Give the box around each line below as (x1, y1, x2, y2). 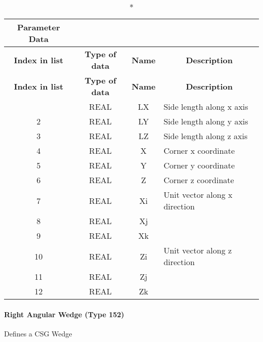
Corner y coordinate (163, 159, 235, 171)
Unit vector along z (163, 244, 232, 256)
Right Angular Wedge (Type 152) (4, 309, 124, 319)
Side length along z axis (163, 130, 248, 142)
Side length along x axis (163, 101, 248, 112)
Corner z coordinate (163, 174, 234, 186)
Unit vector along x (163, 189, 233, 200)
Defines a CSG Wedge (4, 328, 72, 338)
